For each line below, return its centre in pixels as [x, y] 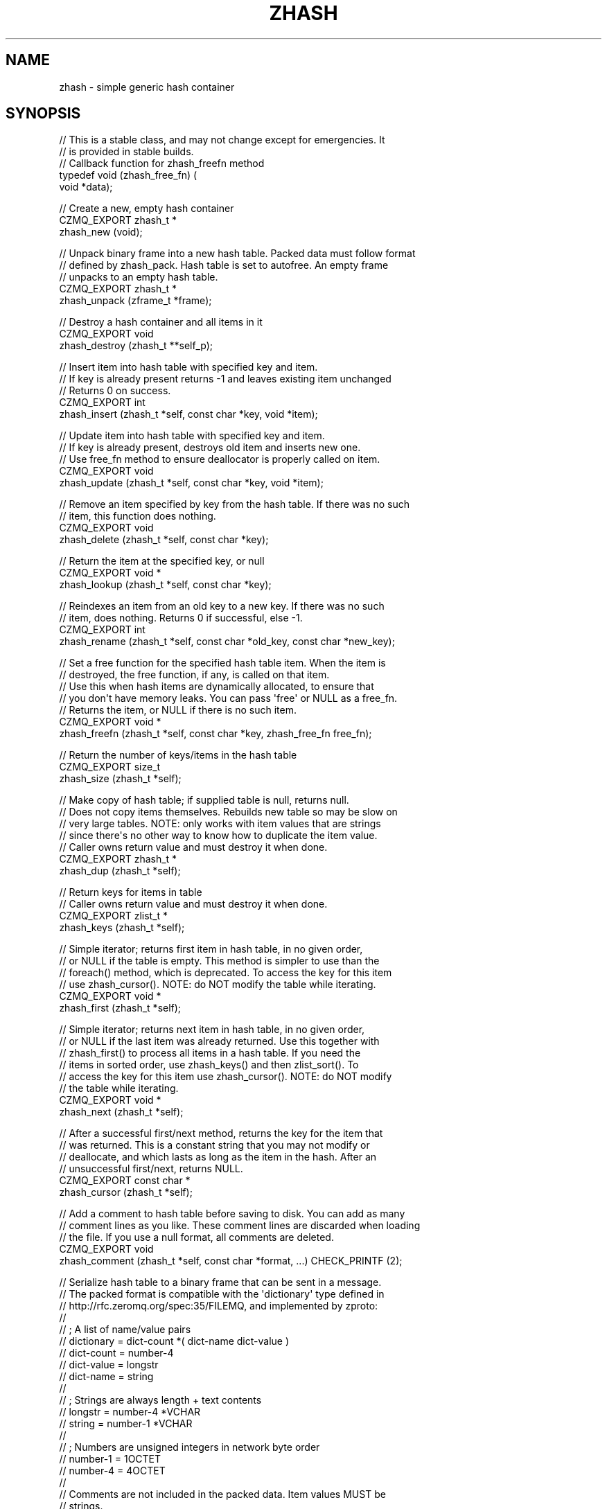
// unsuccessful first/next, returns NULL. [151, 1169]
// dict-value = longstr [109, 1365]
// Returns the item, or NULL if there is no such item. [178, 710]
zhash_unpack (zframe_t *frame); [135, 301]
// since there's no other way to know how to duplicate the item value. [218, 836]
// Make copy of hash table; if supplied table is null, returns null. [204, 800]
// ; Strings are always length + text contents [160, 1400]
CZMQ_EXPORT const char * [125, 1181]
